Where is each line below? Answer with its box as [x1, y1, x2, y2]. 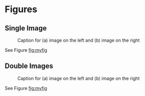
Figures [5, 4, 38, 15]
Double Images [5, 62, 54, 71]
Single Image [5, 24, 47, 33]
